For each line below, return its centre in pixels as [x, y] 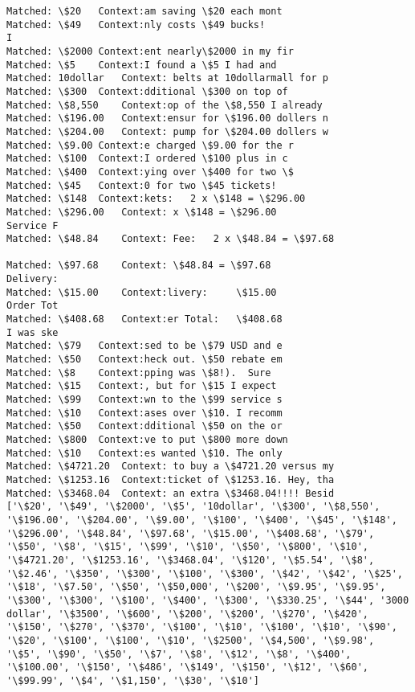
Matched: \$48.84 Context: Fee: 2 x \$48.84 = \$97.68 [171, 239]
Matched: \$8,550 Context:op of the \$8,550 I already [165, 105]
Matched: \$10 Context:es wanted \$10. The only [144, 453]
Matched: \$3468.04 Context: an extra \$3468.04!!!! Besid [171, 493]
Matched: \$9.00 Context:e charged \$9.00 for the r [150, 145]
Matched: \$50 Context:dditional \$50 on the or [144, 426]
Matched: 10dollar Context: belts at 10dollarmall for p [167, 78]
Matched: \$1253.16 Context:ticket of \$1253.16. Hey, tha [171, 479]
